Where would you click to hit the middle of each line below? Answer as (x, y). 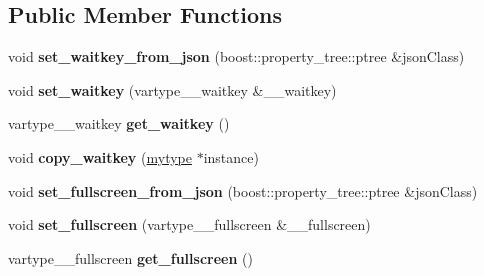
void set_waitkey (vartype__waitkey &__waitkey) (172, 89)
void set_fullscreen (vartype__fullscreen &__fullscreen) (189, 224)
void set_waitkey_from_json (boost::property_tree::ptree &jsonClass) (236, 56)
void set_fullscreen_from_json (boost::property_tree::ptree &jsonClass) (243, 190)
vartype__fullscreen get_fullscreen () (130, 257)
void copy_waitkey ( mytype (100, 156)
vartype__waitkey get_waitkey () (119, 123)
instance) (231, 156)
